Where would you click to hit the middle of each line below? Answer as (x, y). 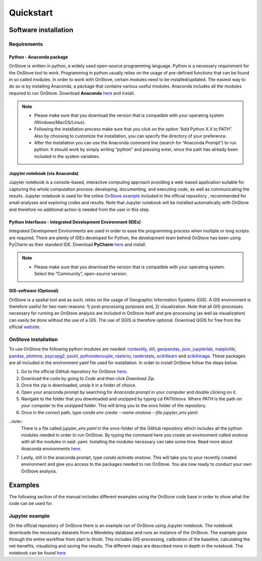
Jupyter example (29, 516)
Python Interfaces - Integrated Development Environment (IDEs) (75, 222)
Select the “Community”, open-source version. (81, 274)
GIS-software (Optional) (34, 291)
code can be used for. (31, 504)
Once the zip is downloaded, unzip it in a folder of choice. (79, 385)
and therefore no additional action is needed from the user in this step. (79, 210)
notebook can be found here (37, 553)
